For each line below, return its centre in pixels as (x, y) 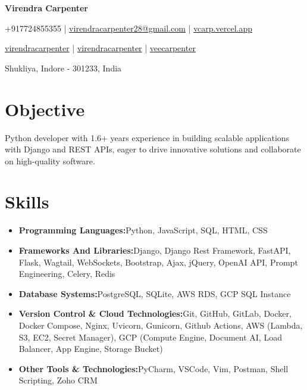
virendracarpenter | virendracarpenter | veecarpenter (100, 48)
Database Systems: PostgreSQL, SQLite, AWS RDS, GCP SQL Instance (155, 293)
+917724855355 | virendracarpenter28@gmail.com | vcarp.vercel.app (129, 28)
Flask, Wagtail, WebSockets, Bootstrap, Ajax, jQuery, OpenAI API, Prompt (158, 262)
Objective (45, 109)
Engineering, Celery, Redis (67, 274)
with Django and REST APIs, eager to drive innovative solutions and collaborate (153, 149)
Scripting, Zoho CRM (58, 380)
